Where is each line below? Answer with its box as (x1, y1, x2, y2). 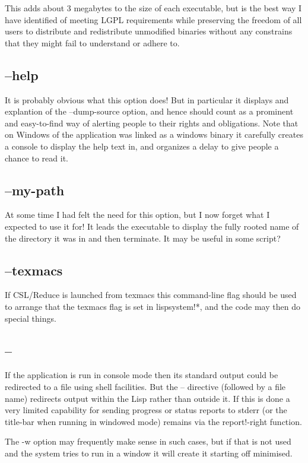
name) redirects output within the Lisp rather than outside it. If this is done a (5, 392, 290, 404)
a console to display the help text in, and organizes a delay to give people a (5, 139, 279, 152)
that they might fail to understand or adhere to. (5, 36, 180, 49)
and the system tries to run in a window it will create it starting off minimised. (5, 446, 293, 459)
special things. (5, 312, 56, 324)
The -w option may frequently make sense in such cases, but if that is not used (5, 435, 291, 448)
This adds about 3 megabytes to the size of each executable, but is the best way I (5, 2, 302, 14)
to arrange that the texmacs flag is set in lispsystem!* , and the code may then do (5, 300, 300, 312)
